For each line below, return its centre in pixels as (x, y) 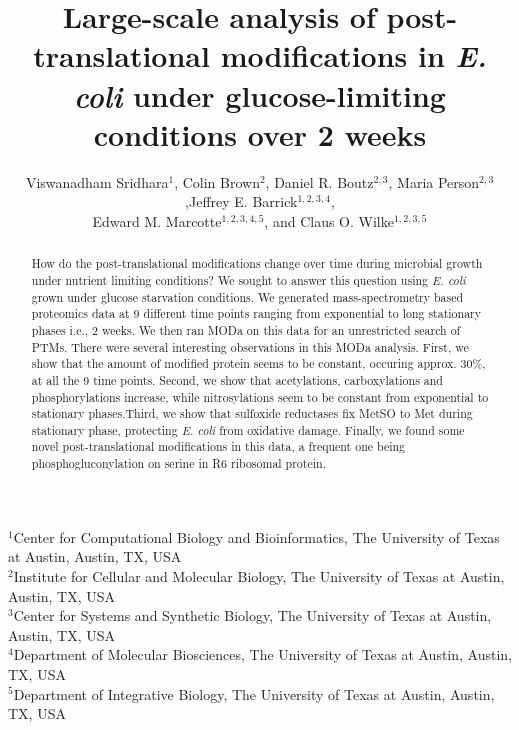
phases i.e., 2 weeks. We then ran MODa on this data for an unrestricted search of (246, 329)
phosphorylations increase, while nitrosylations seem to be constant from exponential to (260, 396)
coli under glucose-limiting (260, 95)
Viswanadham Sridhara (97, 181)
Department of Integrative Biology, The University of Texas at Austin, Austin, (254, 693)
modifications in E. (353, 56)
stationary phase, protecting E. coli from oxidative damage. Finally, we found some (248, 429)
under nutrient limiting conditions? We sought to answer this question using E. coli (248, 279)
